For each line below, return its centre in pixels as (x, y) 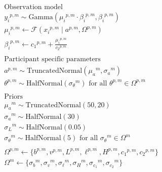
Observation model (33, 7)
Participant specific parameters (52, 59)
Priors (14, 96)
